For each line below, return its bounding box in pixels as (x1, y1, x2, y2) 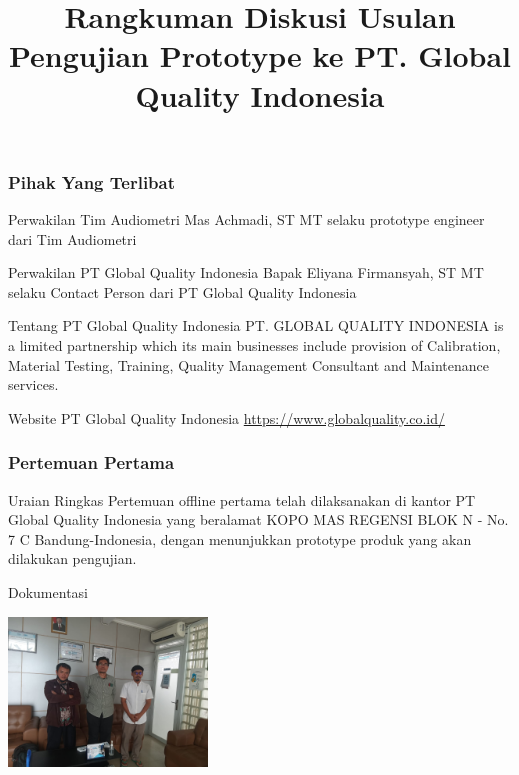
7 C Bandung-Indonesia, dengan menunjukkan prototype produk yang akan (8, 528, 472, 549)
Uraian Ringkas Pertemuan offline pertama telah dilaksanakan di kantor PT (8, 489, 476, 510)
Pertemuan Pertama (8, 450, 175, 475)
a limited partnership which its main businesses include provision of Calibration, (8, 335, 501, 356)
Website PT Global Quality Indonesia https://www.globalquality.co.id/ (8, 407, 445, 428)
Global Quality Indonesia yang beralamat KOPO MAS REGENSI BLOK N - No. (8, 509, 509, 530)
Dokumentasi (8, 581, 88, 602)
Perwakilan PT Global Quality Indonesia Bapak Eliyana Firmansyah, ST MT (8, 262, 484, 283)
